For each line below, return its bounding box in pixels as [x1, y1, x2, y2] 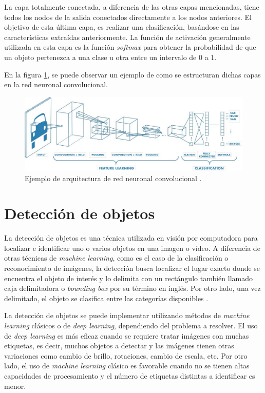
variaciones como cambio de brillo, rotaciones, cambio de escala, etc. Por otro [4, 350, 248, 361]
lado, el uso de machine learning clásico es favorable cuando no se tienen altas [4, 360, 250, 371]
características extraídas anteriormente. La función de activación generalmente [4, 31, 251, 42]
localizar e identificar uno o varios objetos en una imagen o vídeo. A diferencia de [4, 242, 260, 253]
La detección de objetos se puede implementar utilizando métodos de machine [4, 310, 250, 321]
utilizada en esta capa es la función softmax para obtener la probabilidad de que [4, 42, 256, 52]
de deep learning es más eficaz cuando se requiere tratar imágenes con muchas [4, 330, 249, 341]
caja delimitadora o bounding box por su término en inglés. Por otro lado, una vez [4, 283, 261, 293]
